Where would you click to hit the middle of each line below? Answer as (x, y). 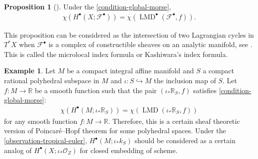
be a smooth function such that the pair (96, 90)
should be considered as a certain (185, 140)
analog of (18, 150)
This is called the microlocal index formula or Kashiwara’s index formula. (116, 54)
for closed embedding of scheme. (129, 150)
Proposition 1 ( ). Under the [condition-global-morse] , (88, 6)
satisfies (205, 90)
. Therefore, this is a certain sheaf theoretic (174, 121)
